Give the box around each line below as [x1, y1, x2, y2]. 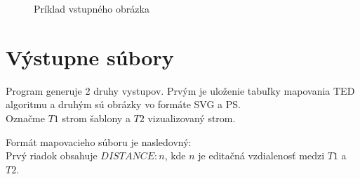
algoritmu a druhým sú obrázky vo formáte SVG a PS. [6, 97, 241, 112]
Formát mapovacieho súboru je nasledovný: [6, 134, 192, 149]
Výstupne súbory [6, 42, 174, 71]
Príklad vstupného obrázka [34, 1, 149, 15]
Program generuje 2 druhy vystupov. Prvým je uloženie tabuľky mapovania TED [6, 83, 355, 98]
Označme [6, 110, 45, 125]
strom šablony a [62, 110, 131, 125]
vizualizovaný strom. [147, 110, 236, 125]
